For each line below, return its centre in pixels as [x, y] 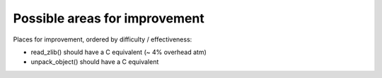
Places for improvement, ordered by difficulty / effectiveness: [103, 39]
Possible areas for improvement [109, 18]
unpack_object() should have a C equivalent [95, 62]
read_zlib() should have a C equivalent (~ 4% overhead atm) [118, 52]
